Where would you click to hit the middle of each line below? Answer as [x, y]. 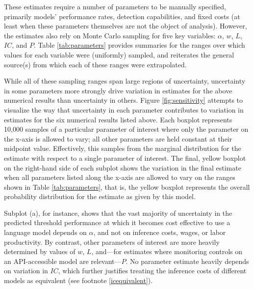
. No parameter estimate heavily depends [187, 261]
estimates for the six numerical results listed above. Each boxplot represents [118, 119]
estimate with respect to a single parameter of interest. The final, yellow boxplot [125, 158]
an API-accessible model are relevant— [63, 261]
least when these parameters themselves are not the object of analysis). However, [126, 26]
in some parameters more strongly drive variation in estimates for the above [118, 90]
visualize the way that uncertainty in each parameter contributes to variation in [124, 109]
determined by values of [40, 251]
